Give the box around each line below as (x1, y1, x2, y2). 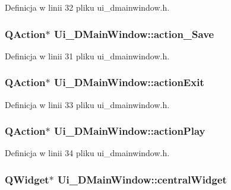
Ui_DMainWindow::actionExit (54, 75, 204, 90)
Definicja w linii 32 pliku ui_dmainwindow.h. (5, 1, 170, 13)
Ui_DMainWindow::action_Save (54, 26, 214, 41)
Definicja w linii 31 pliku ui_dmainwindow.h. (5, 49, 170, 62)
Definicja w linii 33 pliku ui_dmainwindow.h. (5, 98, 170, 110)
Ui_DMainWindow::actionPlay (54, 123, 205, 138)
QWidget (5, 172, 49, 186)
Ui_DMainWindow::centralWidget (58, 172, 227, 186)
